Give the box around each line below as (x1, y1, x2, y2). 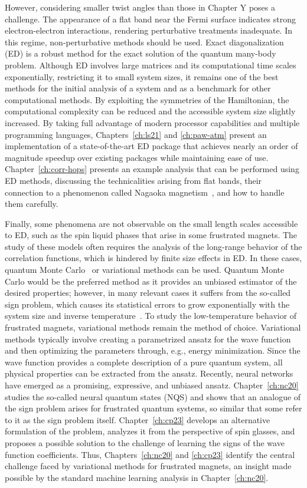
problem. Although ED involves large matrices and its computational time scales (5, 58, 296, 71)
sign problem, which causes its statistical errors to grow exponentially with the (5, 298, 290, 310)
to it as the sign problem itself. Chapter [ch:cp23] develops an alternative (5, 413, 270, 426)
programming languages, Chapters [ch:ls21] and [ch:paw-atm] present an (5, 128, 267, 140)
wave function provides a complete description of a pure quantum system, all (5, 355, 283, 368)
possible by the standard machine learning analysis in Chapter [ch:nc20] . (5, 471, 269, 483)
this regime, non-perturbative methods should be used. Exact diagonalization (5, 35, 284, 48)
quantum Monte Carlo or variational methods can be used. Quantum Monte (5, 263, 285, 276)
